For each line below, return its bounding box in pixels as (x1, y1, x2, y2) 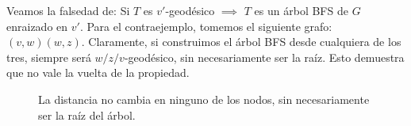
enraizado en (6, 17, 68, 34)
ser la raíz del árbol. (38, 106, 136, 123)
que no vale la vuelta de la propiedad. (6, 64, 190, 81)
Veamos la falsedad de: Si (6, 2, 130, 18)
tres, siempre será (6, 48, 91, 65)
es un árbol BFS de (254, 2, 348, 18)
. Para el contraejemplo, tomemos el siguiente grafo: (79, 17, 332, 34)
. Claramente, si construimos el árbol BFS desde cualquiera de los (81, 33, 401, 50)
